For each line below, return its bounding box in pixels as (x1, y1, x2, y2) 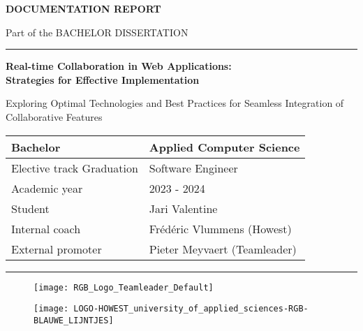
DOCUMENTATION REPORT (6, 1, 161, 15)
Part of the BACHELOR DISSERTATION (6, 24, 188, 39)
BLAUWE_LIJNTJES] (34, 315, 114, 325)
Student (11, 200, 50, 216)
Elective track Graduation (11, 159, 138, 176)
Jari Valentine (149, 200, 218, 216)
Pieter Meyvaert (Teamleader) (149, 240, 297, 257)
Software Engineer (149, 159, 238, 176)
